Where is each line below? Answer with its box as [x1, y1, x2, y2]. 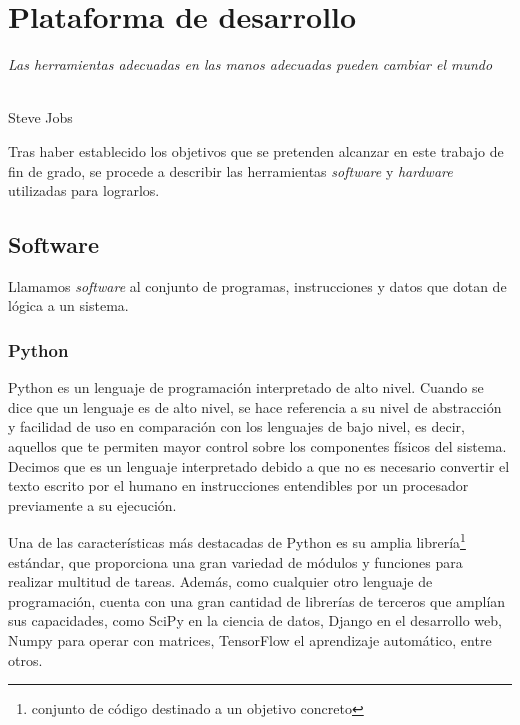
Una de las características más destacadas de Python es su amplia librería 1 [8, 529, 466, 553]
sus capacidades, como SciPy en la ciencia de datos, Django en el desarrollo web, [8, 610, 502, 631]
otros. [8, 649, 43, 670]
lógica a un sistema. [8, 295, 129, 316]
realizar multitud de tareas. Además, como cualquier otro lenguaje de [8, 571, 433, 592]
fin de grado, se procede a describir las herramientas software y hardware [8, 160, 453, 181]
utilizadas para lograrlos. [8, 180, 160, 201]
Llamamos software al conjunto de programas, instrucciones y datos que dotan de [8, 275, 507, 296]
